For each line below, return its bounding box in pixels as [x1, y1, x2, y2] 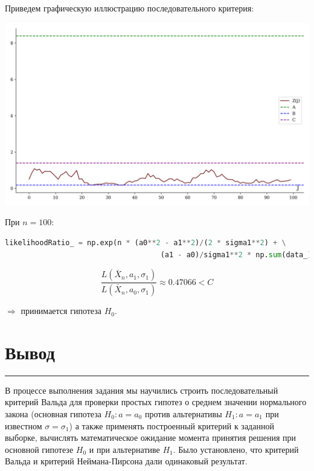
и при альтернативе [89, 443, 160, 455]
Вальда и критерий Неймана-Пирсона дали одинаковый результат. [5, 455, 248, 467]
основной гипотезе [5, 443, 74, 455]
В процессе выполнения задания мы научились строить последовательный [5, 383, 278, 396]
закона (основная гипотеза [5, 407, 101, 420]
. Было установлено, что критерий [173, 443, 299, 455]
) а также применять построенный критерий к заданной [69, 419, 274, 432]
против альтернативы [144, 407, 222, 420]
